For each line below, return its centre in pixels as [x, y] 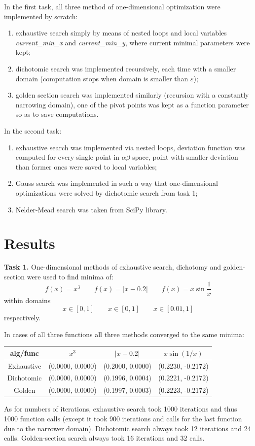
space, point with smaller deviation [185, 157]
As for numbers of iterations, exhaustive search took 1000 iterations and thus [121, 409]
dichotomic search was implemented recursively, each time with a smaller [126, 68]
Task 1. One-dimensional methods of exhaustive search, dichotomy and [113, 267]
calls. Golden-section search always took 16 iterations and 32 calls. [104, 438]
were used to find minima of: [70, 276]
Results [30, 243]
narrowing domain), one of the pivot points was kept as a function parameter [132, 104]
